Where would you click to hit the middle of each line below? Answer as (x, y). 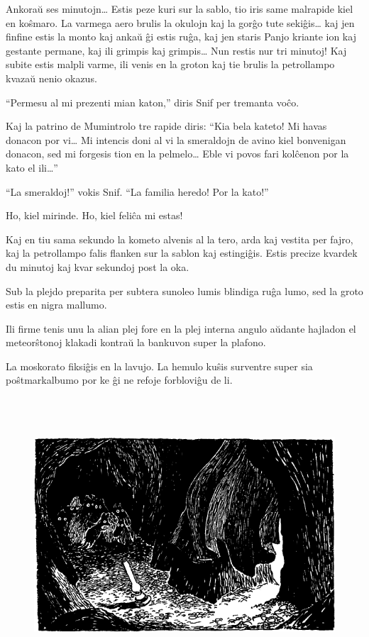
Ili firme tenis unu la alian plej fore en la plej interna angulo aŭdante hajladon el (181, 328)
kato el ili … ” (32, 167)
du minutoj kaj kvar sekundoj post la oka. (98, 266)
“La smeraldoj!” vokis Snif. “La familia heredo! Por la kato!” (137, 191)
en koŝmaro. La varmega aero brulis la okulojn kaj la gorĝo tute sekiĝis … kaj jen (180, 22)
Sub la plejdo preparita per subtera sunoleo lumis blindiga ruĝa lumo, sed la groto (184, 290)
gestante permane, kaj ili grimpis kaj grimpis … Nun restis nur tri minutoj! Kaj (176, 50)
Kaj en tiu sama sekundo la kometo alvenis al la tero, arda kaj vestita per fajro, (180, 239)
